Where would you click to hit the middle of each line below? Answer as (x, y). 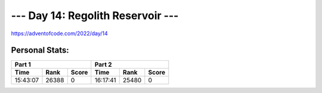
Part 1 (23, 64)
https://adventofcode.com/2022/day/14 (60, 33)
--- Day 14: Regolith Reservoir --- (95, 15)
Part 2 (103, 64)
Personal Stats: (40, 50)
